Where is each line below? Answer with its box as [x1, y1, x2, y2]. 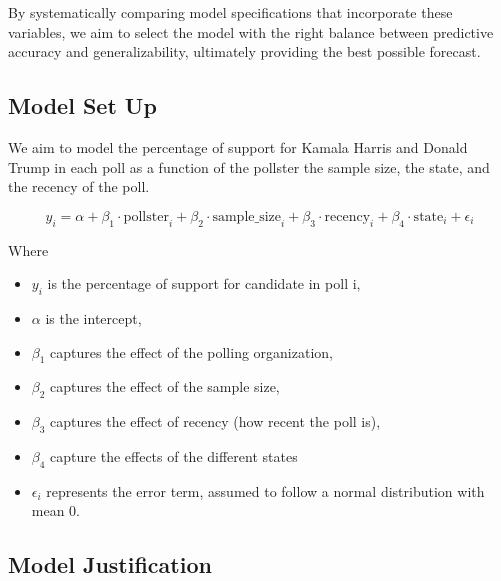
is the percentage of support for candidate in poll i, [47, 273, 361, 294]
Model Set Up [8, 90, 157, 121]
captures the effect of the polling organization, [50, 341, 333, 362]
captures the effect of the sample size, [50, 376, 280, 397]
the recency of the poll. [8, 176, 150, 197]
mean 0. [31, 500, 81, 521]
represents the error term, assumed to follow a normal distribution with [46, 480, 485, 501]
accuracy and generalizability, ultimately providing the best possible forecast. [8, 41, 481, 62]
